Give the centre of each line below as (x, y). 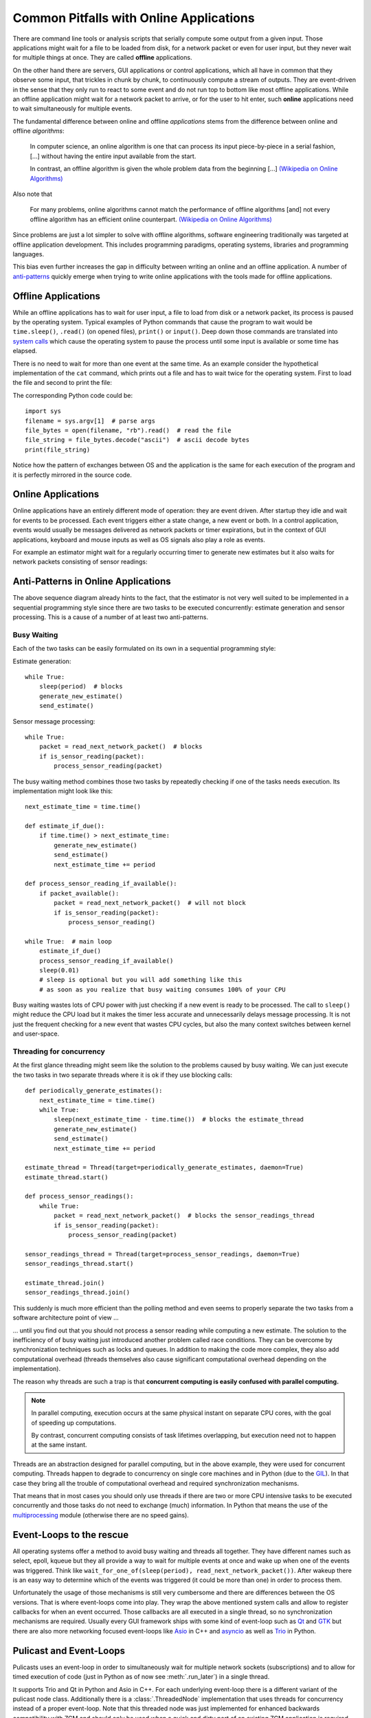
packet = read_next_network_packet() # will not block (150, 903)
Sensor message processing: (54, 721)
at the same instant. (59, 1445)
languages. (29, 254)
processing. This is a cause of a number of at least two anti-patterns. (111, 617)
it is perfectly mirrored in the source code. (72, 475)
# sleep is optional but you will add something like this (140, 980)
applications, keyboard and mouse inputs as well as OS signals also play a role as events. (139, 539)
